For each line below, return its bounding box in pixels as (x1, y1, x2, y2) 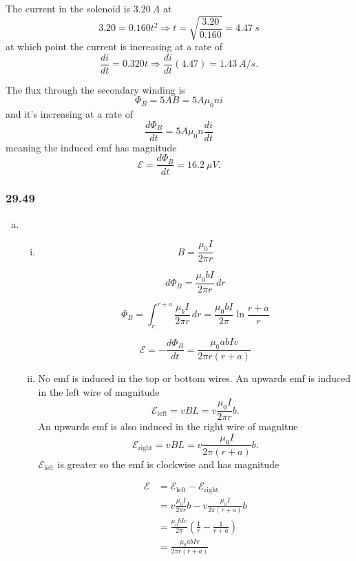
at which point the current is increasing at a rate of (6, 39, 222, 54)
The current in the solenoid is (6, 1, 131, 15)
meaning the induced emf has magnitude (6, 140, 177, 154)
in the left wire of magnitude (38, 384, 160, 399)
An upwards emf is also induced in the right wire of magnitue (38, 419, 298, 434)
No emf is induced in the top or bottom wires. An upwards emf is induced (38, 371, 351, 385)
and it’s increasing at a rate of (6, 107, 133, 121)
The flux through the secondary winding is (6, 82, 185, 96)
